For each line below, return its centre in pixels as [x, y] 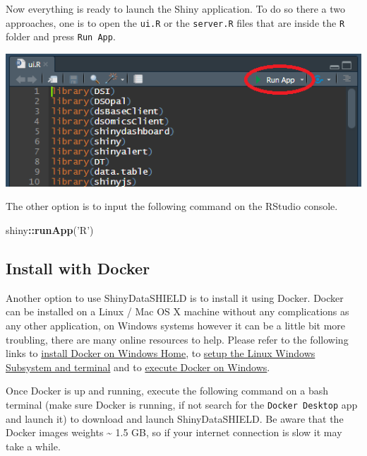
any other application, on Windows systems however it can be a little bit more [176, 325]
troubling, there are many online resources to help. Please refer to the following [177, 339]
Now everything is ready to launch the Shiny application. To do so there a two [175, 8]
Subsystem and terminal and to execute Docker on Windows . [138, 367]
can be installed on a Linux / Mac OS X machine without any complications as [178, 311]
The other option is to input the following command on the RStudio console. [172, 206]
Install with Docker [78, 268]
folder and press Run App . [61, 36]
